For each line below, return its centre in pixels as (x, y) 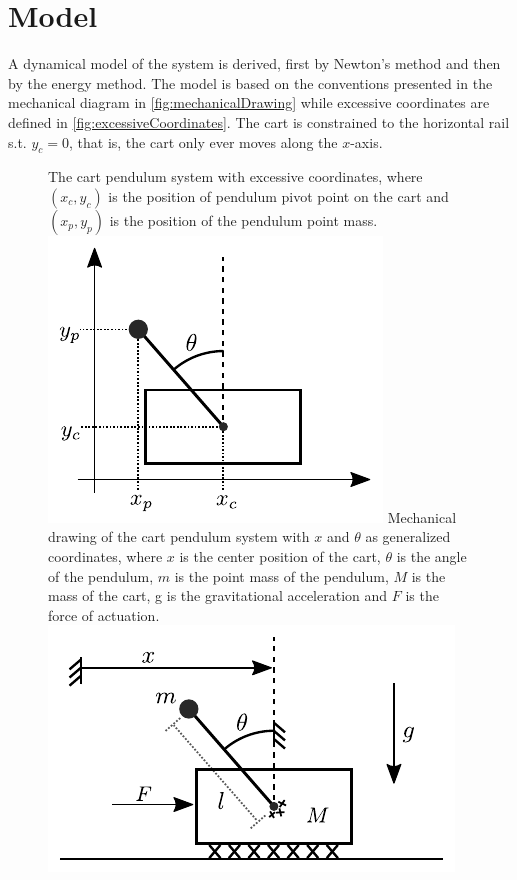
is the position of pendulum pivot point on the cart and (278, 195)
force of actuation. (104, 614)
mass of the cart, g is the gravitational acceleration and (218, 595)
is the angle (431, 556)
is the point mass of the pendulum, (281, 575)
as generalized (408, 536)
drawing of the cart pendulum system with (179, 536)
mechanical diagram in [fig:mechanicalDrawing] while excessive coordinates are (249, 102)
